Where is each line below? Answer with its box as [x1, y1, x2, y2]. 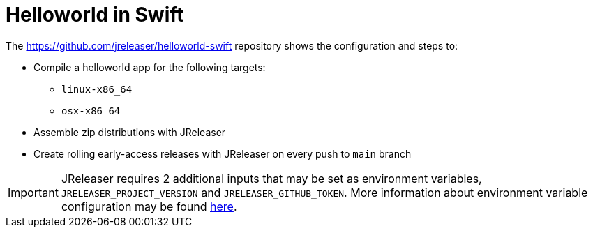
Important [8, 185, 59, 200]
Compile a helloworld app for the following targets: [33, 61, 266, 73]
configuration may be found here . [61, 199, 237, 213]
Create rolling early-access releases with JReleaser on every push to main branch [33, 147, 412, 160]
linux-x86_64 [61, 83, 133, 95]
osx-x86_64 [61, 105, 121, 116]
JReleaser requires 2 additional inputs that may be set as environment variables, [61, 171, 482, 186]
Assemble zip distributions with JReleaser [33, 126, 226, 138]
